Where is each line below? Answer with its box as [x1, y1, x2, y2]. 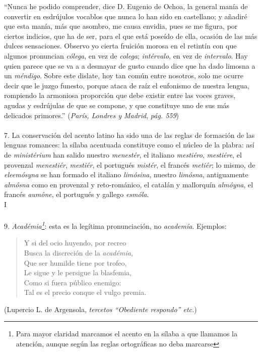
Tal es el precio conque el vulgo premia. [24, 287, 147, 297]
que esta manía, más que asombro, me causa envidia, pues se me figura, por [4, 21, 238, 31]
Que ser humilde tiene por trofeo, [24, 257, 127, 268]
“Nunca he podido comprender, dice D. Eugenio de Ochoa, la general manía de [4, 1, 248, 11]
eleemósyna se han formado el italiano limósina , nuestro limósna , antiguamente [4, 169, 248, 180]
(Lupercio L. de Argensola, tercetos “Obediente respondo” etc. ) [4, 304, 197, 314]
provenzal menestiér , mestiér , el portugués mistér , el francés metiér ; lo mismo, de [4, 159, 255, 170]
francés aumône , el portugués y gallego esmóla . [4, 189, 149, 199]
